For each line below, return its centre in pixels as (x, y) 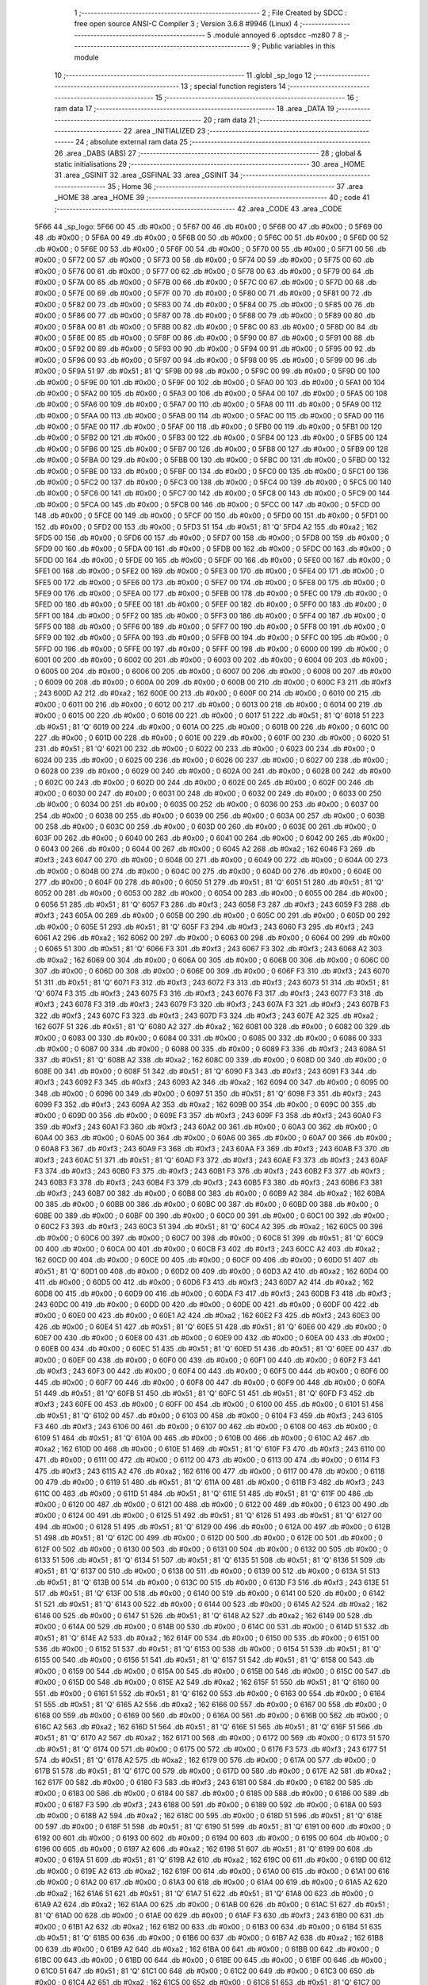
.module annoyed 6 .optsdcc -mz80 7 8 (277, 35)
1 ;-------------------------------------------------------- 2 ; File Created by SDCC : (211, 13)
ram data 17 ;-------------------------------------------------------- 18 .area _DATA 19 (194, 109)
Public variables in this (299, 46)
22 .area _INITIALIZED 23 (164, 130)
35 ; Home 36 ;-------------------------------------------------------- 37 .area (235, 186)
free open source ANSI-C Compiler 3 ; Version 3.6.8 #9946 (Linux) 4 (186, 24)
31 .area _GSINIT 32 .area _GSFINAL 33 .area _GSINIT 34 (147, 175)
